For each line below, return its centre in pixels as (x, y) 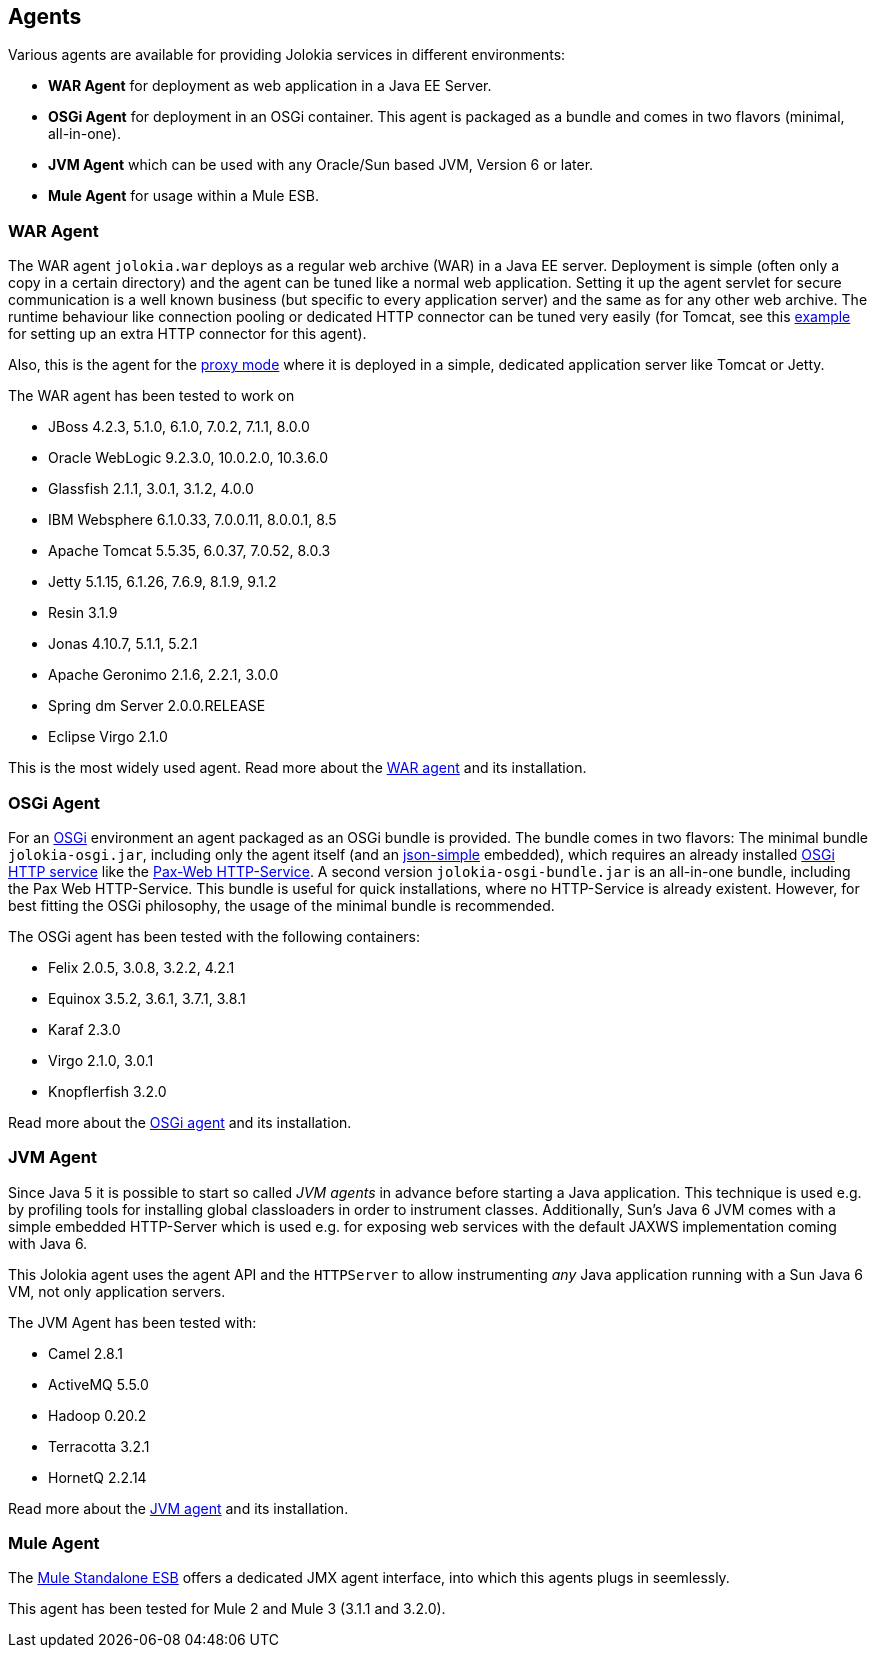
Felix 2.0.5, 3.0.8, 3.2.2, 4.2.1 (141, 967)
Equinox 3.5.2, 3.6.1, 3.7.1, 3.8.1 (147, 998)
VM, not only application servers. (117, 1291)
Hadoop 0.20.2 (97, 1415)
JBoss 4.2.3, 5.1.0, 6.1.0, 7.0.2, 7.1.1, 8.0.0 (179, 427)
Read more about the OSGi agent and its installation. (180, 1122)
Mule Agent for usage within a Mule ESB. (184, 196)
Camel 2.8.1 (85, 1353)
